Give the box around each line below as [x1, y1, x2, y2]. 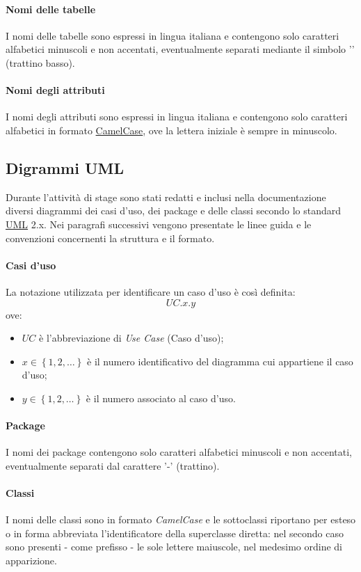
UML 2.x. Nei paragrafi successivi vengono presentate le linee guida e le [6, 216, 312, 231]
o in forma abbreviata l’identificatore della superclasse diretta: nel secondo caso [6, 525, 344, 540]
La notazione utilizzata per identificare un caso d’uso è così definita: [6, 284, 296, 299]
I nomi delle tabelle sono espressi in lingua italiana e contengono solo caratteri [6, 28, 339, 42]
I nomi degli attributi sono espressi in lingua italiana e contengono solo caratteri [6, 109, 348, 124]
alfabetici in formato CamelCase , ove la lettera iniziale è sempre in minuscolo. [6, 122, 337, 137]
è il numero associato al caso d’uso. [86, 390, 236, 405]
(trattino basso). [6, 55, 75, 70]
